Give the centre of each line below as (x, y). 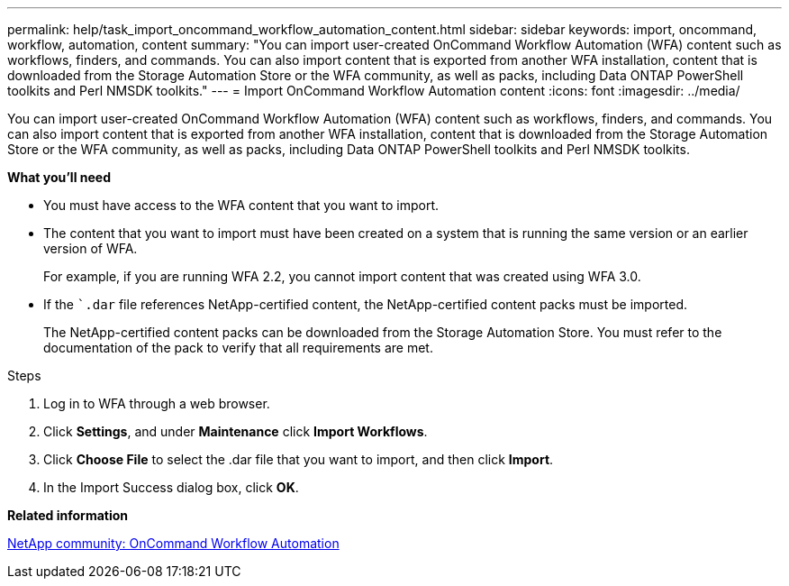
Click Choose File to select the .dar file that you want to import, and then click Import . (299, 459)
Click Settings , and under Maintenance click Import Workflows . (236, 431)
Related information (68, 515)
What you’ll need (59, 177)
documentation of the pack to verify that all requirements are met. (238, 348)
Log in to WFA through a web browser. (157, 403)
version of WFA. (91, 248)
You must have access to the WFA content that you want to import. (241, 205)
